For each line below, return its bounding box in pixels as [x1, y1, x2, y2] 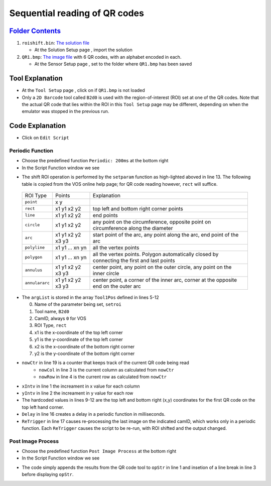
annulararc [25, 280, 50, 286]
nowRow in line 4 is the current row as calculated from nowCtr [39, 374, 167, 380]
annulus [25, 268, 43, 273]
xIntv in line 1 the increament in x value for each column [22, 383, 140, 389]
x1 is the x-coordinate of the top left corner [34, 329, 123, 335]
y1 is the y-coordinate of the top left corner [34, 336, 123, 342]
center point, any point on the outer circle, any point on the [93, 264, 232, 271]
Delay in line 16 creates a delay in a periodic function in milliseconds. [22, 411, 166, 417]
